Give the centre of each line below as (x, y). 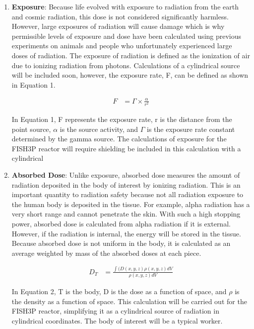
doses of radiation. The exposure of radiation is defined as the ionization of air (131, 55)
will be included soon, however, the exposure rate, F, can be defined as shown (130, 75)
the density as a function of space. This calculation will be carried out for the (129, 301)
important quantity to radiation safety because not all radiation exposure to (127, 194)
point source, (31, 129)
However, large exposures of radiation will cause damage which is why (118, 26)
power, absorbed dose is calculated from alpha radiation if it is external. (121, 223)
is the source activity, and (99, 129)
